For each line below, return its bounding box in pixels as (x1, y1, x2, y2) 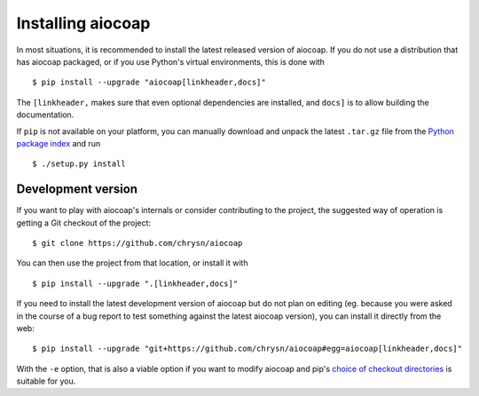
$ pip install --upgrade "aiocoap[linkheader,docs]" (32, 77, 266, 88)
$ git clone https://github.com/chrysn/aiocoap (32, 238, 243, 248)
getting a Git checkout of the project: (16, 218, 151, 228)
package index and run (16, 138, 101, 148)
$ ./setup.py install (32, 159, 126, 169)
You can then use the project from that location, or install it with (16, 257, 248, 268)
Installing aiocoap (16, 13, 151, 33)
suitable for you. (16, 376, 76, 386)
